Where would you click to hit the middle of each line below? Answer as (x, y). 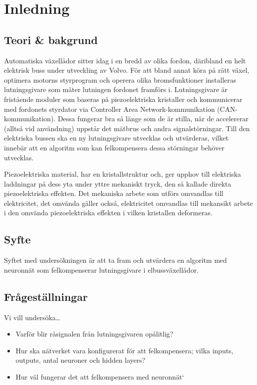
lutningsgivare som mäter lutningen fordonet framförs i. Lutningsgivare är (116, 89)
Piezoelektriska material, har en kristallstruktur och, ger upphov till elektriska (123, 174)
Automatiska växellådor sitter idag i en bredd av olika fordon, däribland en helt (125, 60)
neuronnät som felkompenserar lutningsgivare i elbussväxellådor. (101, 269)
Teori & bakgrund (51, 39)
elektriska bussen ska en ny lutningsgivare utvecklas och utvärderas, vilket (116, 138)
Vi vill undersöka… (32, 317)
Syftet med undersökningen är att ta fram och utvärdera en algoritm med (116, 260)
